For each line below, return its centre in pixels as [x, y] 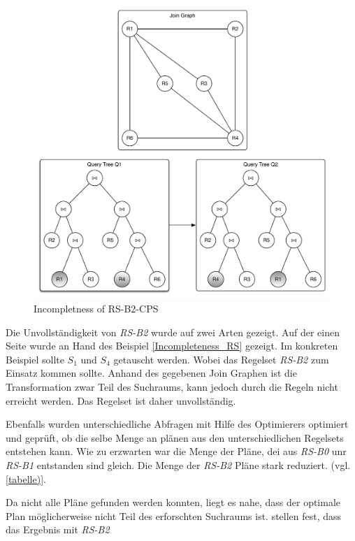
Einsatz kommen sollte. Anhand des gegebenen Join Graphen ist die [151, 373]
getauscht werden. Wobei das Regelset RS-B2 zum [221, 359]
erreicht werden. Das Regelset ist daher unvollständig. [121, 400]
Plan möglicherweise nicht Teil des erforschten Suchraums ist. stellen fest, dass [174, 515]
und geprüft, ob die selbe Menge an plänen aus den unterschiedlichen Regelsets [175, 437]
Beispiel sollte [35, 359]
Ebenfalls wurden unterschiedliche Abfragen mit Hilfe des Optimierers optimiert [177, 424]
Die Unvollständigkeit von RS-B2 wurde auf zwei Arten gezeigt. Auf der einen [173, 332]
